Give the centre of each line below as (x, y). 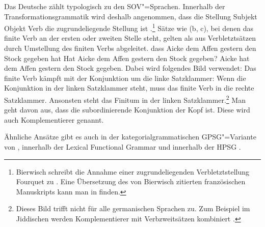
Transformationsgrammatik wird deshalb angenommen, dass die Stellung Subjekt (131, 16)
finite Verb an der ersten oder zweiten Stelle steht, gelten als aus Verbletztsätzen (130, 38)
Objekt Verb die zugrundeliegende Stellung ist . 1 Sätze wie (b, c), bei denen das (129, 27)
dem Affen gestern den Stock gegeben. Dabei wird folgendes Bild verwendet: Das (130, 68)
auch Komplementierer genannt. (54, 119)
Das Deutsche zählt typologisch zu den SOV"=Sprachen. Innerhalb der (115, 6)
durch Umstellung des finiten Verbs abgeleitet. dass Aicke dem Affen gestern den (130, 48)
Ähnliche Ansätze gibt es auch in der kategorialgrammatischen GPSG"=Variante (130, 137)
